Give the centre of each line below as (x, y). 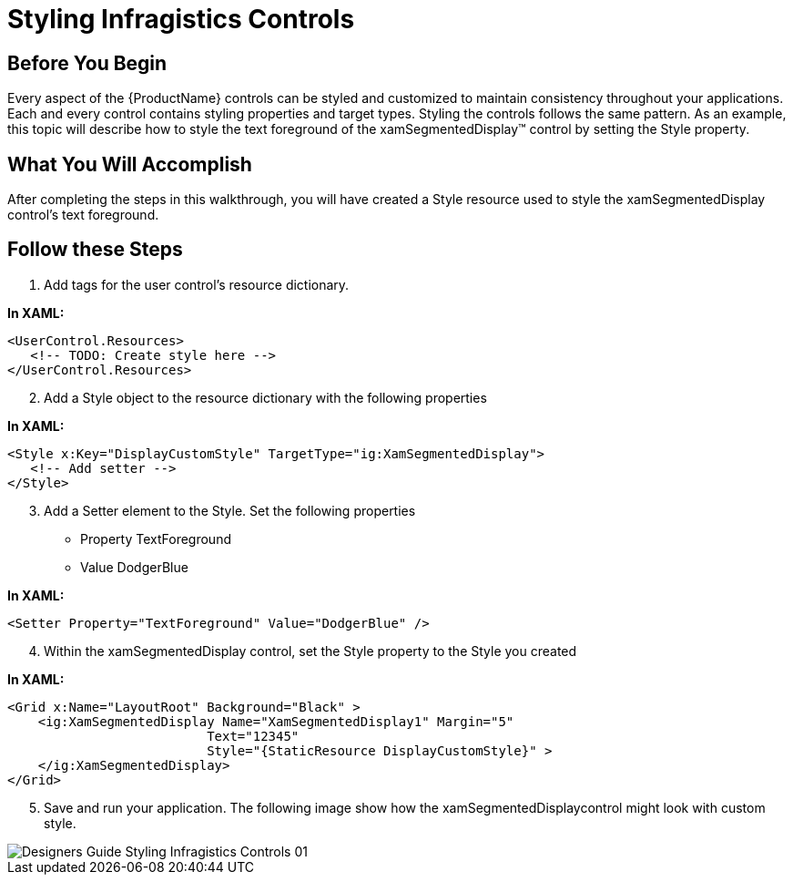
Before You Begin (87, 63)
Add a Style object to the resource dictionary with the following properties (265, 397)
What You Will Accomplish (130, 164)
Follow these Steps (95, 250)
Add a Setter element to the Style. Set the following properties (230, 510)
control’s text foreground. (83, 215)
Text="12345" (253, 736)
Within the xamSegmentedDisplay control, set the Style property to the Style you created (310, 651)
